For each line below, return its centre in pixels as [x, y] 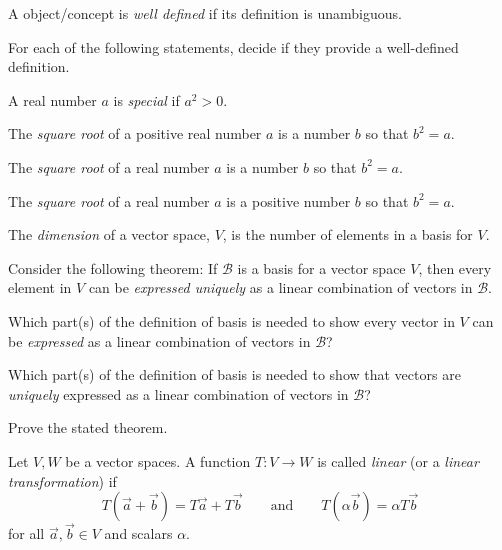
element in [40, 287]
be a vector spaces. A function [158, 460]
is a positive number [288, 200]
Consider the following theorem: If [113, 267]
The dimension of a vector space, [109, 234]
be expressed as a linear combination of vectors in [159, 340]
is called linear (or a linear [398, 460]
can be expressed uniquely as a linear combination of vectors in [280, 287]
